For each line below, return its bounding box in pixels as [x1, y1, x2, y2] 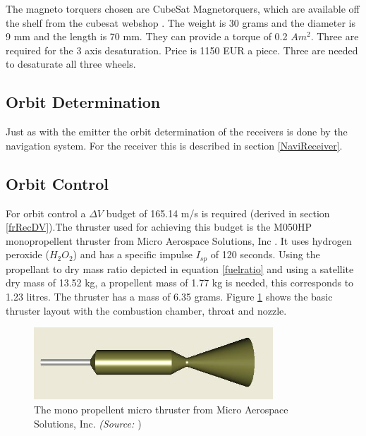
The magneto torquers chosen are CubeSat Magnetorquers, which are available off [6, 1, 360, 16]
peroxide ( [6, 247, 49, 262]
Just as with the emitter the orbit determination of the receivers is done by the [6, 124, 348, 139]
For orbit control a [6, 205, 86, 220]
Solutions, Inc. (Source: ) [34, 416, 142, 430]
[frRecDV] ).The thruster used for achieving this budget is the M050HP [6, 219, 312, 234]
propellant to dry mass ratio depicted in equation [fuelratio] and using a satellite [6, 261, 354, 276]
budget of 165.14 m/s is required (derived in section [106, 205, 330, 220]
